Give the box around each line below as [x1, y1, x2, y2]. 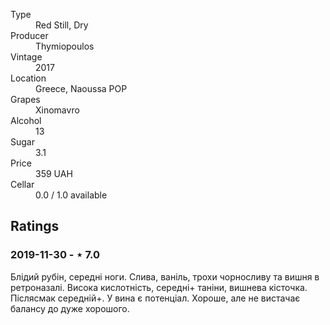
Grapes [10, 94, 41, 105]
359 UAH [35, 168, 73, 179]
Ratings [10, 218, 60, 235]
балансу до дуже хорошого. [10, 302, 130, 314]
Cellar [10, 179, 35, 190]
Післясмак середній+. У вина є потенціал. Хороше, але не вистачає [10, 292, 301, 304]
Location [10, 72, 47, 84]
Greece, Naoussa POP [35, 83, 128, 94]
